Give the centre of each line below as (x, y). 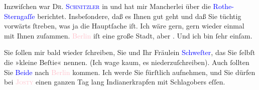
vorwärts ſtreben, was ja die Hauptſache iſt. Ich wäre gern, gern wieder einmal (124, 26)
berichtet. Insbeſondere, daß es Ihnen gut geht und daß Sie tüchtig (139, 16)
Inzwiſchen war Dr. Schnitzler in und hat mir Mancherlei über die (107, 6)
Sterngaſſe (20, 16)
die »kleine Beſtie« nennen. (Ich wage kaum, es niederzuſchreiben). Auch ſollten (127, 62)
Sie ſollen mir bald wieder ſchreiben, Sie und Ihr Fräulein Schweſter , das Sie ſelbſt (130, 52)
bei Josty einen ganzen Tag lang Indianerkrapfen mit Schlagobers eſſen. (115, 82)
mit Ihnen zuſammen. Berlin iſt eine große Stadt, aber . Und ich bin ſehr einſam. (128, 35)
